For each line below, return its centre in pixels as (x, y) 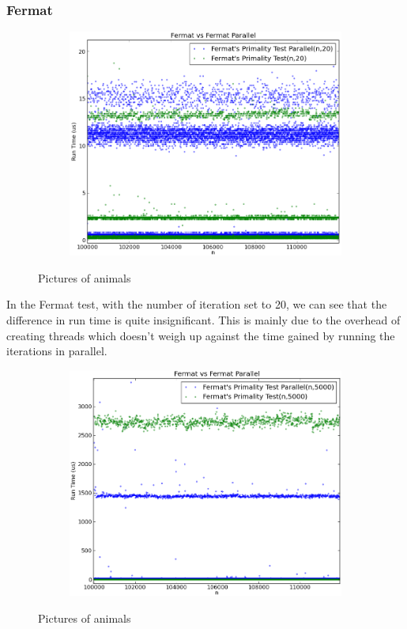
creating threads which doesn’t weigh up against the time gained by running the (201, 335)
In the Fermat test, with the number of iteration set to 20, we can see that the (197, 304)
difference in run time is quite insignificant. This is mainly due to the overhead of (203, 319)
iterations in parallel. (57, 351)
